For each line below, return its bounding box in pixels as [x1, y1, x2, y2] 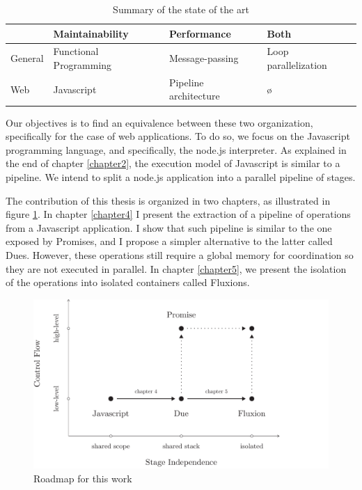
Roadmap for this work [33, 471, 132, 485]
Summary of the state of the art [113, 2, 249, 16]
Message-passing [168, 51, 239, 65]
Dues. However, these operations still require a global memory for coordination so [6, 247, 354, 262]
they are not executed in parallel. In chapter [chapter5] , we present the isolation [6, 261, 347, 276]
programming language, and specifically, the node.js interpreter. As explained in [6, 142, 347, 157]
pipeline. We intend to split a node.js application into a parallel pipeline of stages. [6, 169, 356, 184]
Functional [53, 44, 99, 58]
